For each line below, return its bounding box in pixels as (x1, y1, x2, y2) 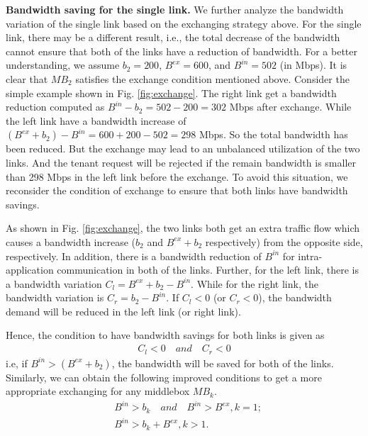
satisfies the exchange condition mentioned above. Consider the (75, 71, 350, 86)
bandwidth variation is (6, 290, 104, 305)
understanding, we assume (6, 57, 120, 72)
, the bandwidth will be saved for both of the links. (111, 355, 334, 370)
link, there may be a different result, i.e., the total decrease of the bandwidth (6, 30, 340, 45)
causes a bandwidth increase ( (6, 234, 136, 249)
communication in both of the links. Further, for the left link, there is (57, 262, 359, 277)
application (6, 262, 54, 277)
